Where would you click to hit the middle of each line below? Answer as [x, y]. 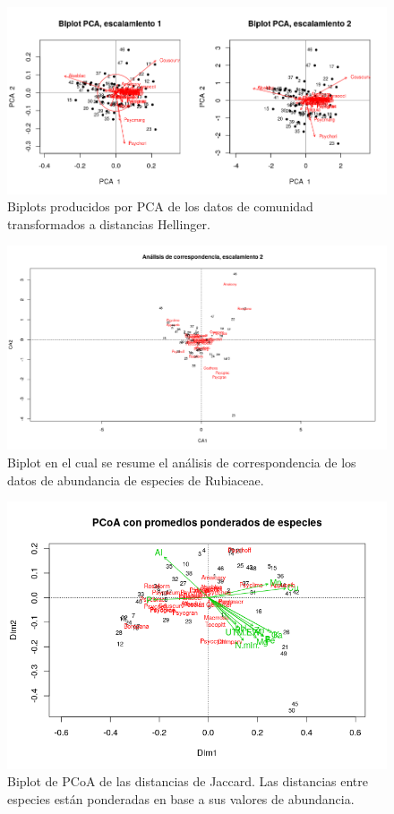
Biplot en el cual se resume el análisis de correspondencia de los [182, 463]
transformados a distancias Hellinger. [109, 223]
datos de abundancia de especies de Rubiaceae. [136, 480]
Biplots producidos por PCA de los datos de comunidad [160, 206]
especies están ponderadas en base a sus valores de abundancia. [181, 798]
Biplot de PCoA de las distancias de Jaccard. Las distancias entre [188, 781]
